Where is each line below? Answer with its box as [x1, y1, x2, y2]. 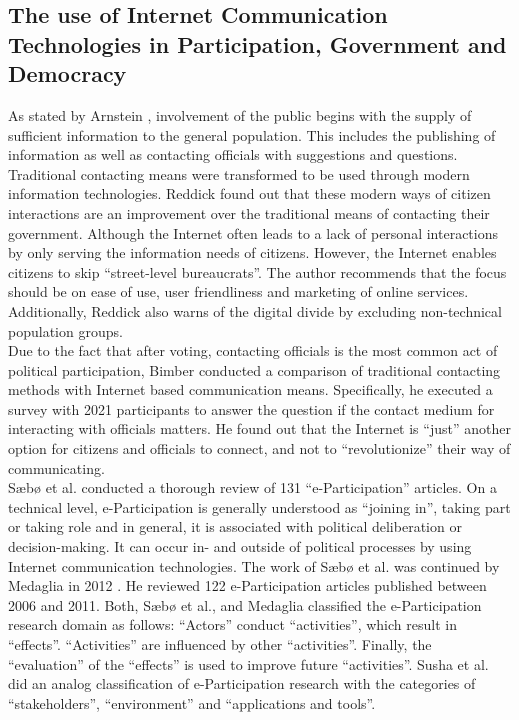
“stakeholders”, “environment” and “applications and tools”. [8, 692, 376, 713]
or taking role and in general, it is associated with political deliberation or [8, 516, 462, 537]
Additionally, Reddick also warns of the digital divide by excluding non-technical [8, 300, 502, 321]
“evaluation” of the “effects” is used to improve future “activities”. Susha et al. [8, 653, 489, 674]
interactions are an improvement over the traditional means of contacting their [8, 202, 490, 223]
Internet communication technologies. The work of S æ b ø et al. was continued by [8, 555, 500, 576]
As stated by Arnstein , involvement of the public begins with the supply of [8, 104, 472, 125]
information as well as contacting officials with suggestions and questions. [8, 144, 458, 165]
